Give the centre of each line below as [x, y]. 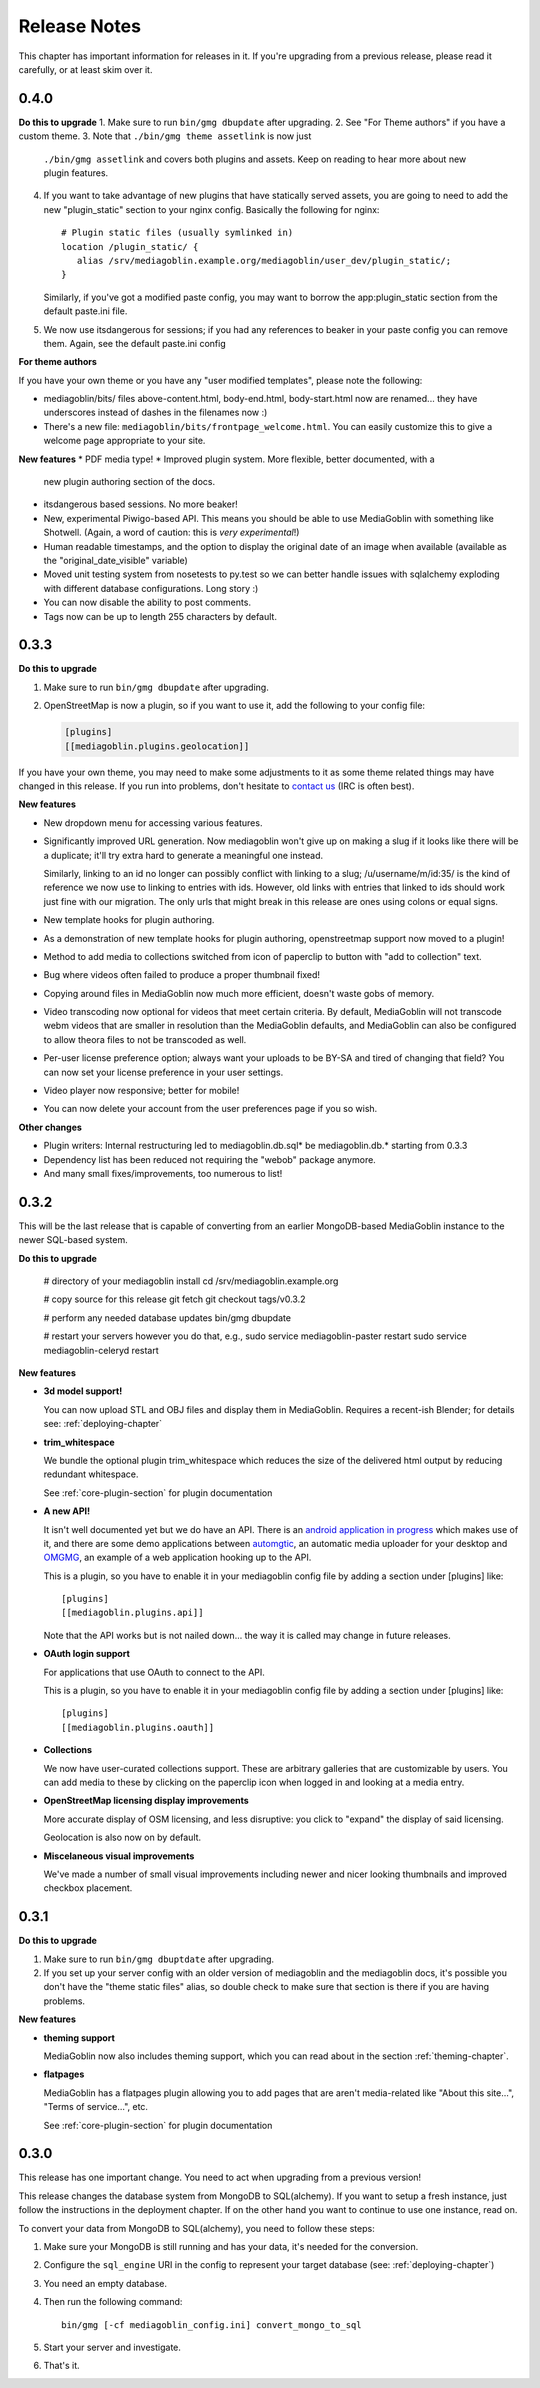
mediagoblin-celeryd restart [101, 1350]
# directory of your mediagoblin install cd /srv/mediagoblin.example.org [191, 1281]
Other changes [50, 1127]
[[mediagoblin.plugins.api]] [132, 1613]
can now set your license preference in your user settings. [163, 1072]
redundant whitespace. [91, 1474]
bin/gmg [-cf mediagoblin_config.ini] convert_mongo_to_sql [211, 2324]
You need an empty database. [105, 2283]
